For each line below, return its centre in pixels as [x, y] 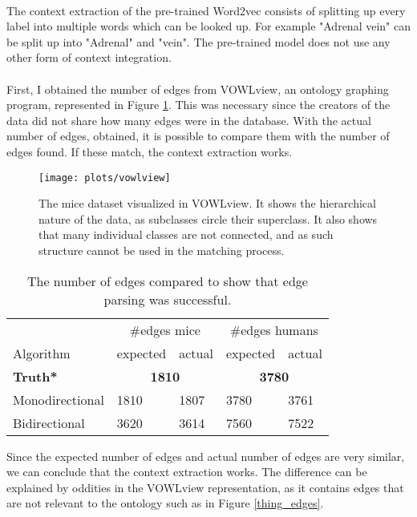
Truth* [35, 376]
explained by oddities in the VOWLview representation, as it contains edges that [205, 487]
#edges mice [165, 329]
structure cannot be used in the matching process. [162, 250]
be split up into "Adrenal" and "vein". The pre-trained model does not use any [198, 41]
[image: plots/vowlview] [105, 178]
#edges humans [274, 329]
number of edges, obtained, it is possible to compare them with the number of [198, 136]
